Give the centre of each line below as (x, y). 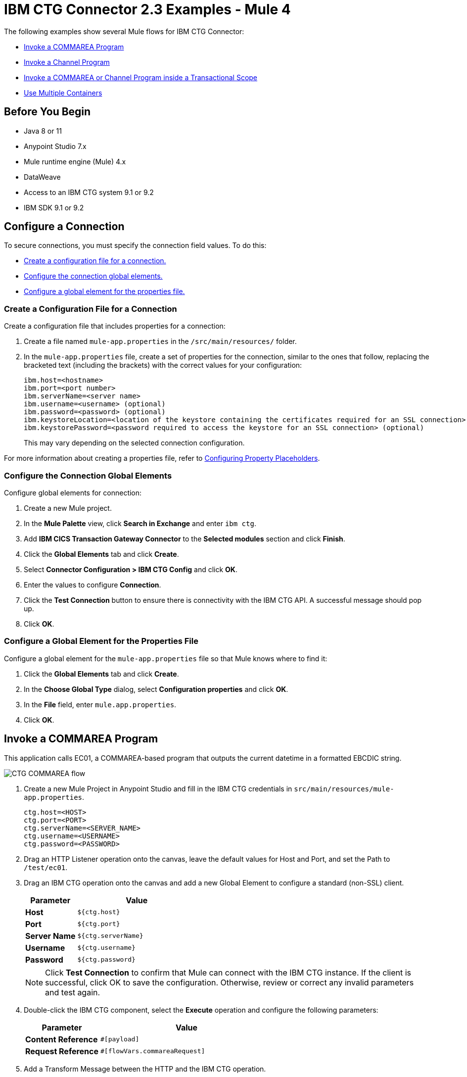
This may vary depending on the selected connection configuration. (134, 443)
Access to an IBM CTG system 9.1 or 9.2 (89, 192)
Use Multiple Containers (63, 93)
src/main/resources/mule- (344, 789)
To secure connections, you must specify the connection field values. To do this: (135, 245)
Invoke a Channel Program (67, 62)
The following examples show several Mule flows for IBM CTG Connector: (124, 31)
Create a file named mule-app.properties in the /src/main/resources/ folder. (160, 342)
